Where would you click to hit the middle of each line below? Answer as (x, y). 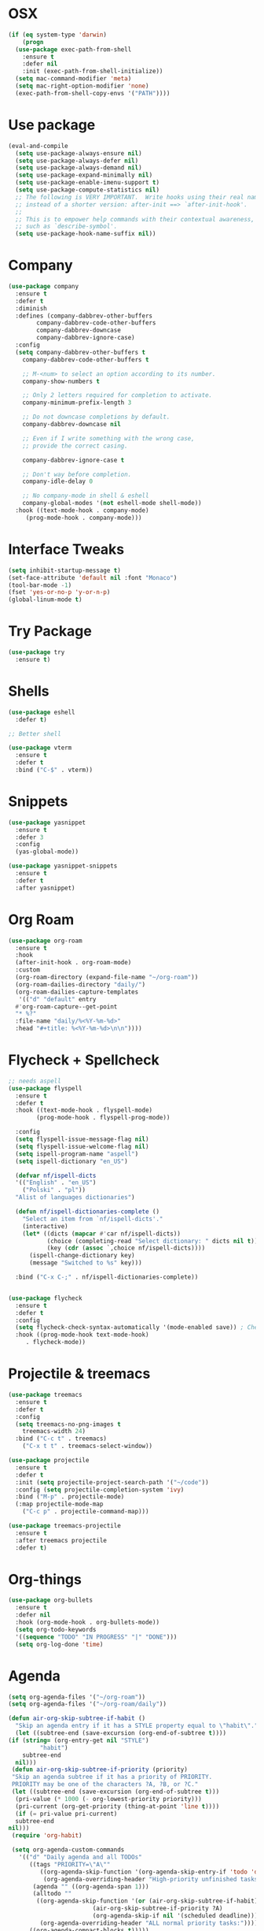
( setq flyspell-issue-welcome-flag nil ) (82, 1146)
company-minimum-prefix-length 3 (77, 403)
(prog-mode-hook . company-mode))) (84, 518)
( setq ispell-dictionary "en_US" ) (71, 1161)
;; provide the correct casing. (75, 446)
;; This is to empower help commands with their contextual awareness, (135, 219)
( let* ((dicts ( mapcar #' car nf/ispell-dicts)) (101, 1234)
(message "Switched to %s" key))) (86, 1263)
